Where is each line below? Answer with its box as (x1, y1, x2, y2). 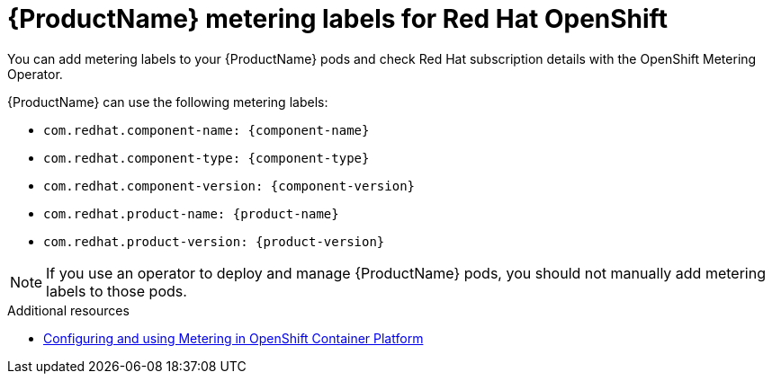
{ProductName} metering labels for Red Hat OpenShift (7, 4, 668, 34)
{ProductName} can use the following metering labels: (7, 93, 328, 110)
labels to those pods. (46, 281, 187, 300)
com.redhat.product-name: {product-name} (43, 206, 339, 221)
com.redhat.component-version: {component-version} (43, 178, 416, 193)
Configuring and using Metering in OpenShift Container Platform (43, 330, 424, 346)
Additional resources (7, 302, 130, 318)
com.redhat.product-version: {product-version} (43, 234, 385, 249)
